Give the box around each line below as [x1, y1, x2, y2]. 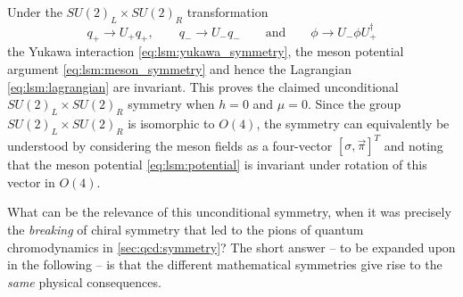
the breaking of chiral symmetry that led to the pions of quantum [7, 220, 364, 239]
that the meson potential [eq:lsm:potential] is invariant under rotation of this [7, 155, 427, 174]
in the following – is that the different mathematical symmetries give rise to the [7, 255, 442, 274]
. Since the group [307, 95, 401, 113]
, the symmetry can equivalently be [256, 113, 450, 132]
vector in [7, 172, 55, 191]
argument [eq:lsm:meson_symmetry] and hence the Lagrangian [7, 59, 351, 78]
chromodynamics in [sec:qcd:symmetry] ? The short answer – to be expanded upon [7, 237, 456, 256]
